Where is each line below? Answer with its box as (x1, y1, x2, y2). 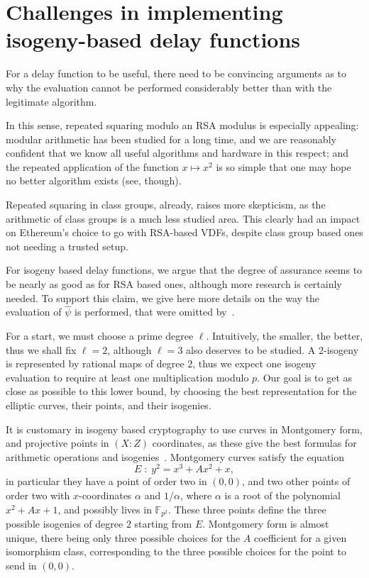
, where (180, 488, 212, 503)
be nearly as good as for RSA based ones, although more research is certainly (6, 277, 342, 291)
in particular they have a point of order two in (6, 474, 207, 489)
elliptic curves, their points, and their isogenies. (6, 398, 211, 412)
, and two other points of (242, 474, 351, 489)
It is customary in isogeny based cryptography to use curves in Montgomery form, (6, 421, 363, 436)
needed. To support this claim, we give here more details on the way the (6, 290, 320, 305)
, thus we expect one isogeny (192, 356, 316, 371)
